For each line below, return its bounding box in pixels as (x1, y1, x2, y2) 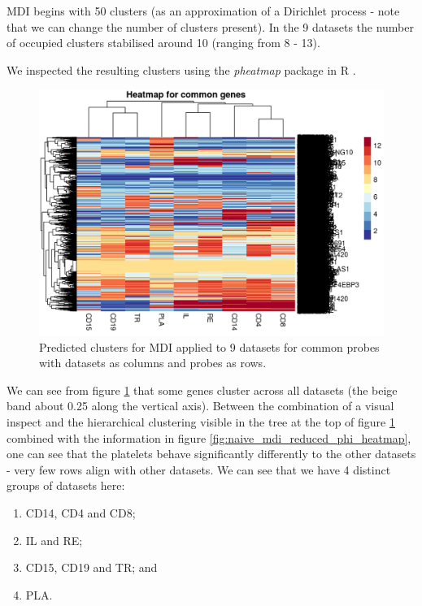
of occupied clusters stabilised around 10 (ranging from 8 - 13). (7, 34, 320, 51)
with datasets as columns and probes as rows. (39, 354, 267, 371)
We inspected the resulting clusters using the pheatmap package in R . (7, 61, 356, 78)
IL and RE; (25, 531, 83, 548)
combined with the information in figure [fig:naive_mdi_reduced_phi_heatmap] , (7, 429, 411, 446)
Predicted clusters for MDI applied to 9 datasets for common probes (39, 338, 380, 355)
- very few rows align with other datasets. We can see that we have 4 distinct (7, 461, 391, 478)
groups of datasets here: (7, 477, 125, 494)
